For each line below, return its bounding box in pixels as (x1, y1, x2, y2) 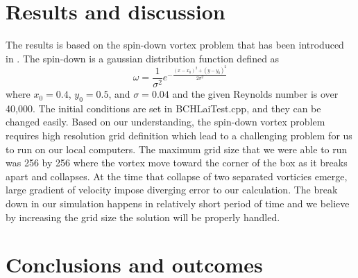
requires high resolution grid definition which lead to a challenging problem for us (6, 128, 352, 143)
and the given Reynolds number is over (172, 87, 339, 101)
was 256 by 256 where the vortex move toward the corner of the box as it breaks (6, 155, 348, 170)
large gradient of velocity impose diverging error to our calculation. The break (6, 182, 338, 197)
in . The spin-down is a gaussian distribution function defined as (6, 51, 280, 65)
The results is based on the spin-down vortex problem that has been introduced (6, 37, 344, 52)
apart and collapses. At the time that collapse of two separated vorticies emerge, (6, 168, 348, 183)
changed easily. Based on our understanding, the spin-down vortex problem (6, 114, 325, 129)
